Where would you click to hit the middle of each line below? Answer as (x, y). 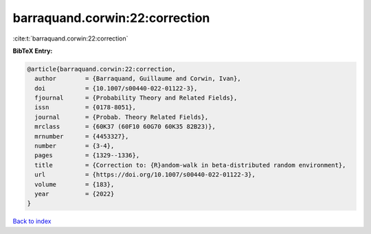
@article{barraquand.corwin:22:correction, (102, 69)
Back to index (32, 221)
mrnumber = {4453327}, (82, 136)
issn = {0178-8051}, (86, 107)
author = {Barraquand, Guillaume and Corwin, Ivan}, (138, 79)
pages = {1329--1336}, (87, 155)
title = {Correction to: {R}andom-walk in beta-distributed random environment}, (190, 165)
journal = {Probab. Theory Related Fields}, (122, 117)
